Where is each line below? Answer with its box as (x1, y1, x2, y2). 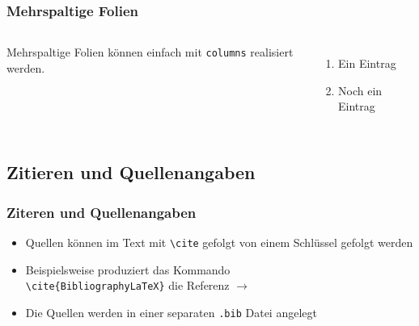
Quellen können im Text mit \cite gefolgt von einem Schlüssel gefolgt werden (25, 234, 413, 250)
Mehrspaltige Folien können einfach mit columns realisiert (6, 44, 294, 61)
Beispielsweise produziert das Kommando (25, 261, 231, 278)
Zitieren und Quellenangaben (6, 160, 256, 185)
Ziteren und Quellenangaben (6, 202, 197, 222)
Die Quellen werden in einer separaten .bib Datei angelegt (25, 303, 317, 320)
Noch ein (338, 81, 383, 98)
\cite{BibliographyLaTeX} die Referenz (25, 277, 230, 294)
